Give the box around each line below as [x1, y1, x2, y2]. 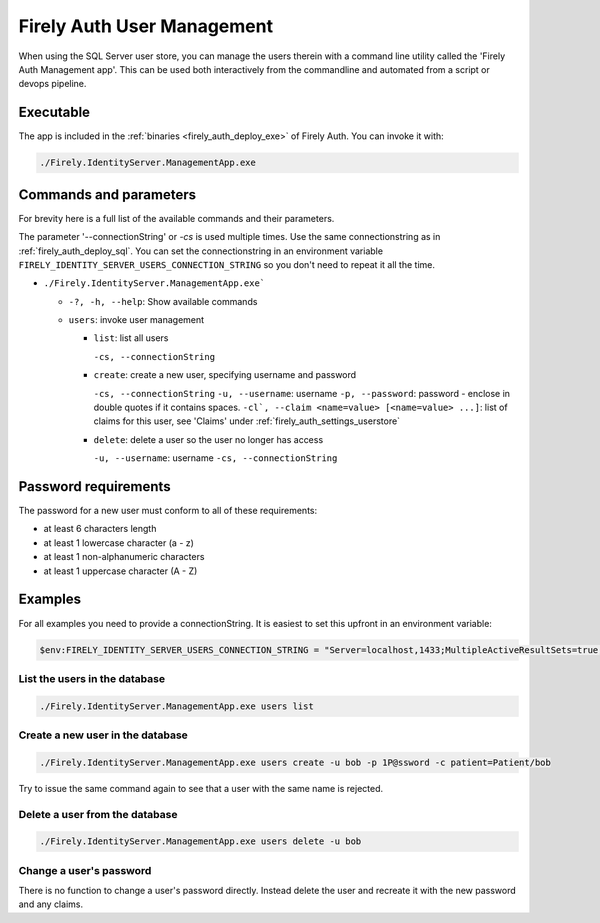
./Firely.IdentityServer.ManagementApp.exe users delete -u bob [39, 836, 362, 847]
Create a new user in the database [18, 728, 189, 742]
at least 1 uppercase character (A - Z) [43, 565, 198, 577]
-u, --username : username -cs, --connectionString [93, 452, 338, 464]
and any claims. [18, 898, 84, 910]
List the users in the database [18, 671, 165, 685]
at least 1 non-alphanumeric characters [43, 551, 205, 563]
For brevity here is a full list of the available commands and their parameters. [18, 212, 335, 224]
